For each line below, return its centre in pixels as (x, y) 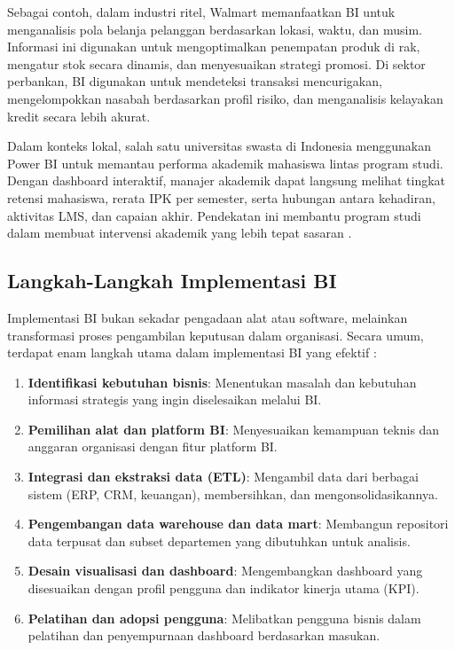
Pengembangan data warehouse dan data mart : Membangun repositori (238, 524)
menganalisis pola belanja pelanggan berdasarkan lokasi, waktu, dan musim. (215, 29)
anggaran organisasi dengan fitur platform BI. (153, 446)
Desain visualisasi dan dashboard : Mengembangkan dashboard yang (225, 571)
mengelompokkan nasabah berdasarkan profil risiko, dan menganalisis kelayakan (225, 98)
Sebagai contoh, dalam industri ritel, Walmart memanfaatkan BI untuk (201, 12)
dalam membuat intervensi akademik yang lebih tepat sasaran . (180, 233)
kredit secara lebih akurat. (79, 116)
